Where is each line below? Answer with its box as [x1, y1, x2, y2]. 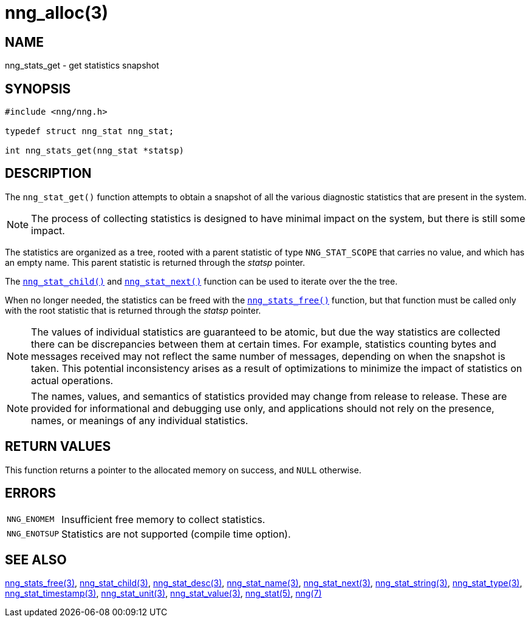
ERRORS [5, 485, 57, 501]
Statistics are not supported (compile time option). [61, 527, 291, 540]
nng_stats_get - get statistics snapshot [5, 60, 159, 71]
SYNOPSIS [5, 81, 71, 96]
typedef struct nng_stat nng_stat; [5, 126, 174, 137]
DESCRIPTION [5, 166, 92, 181]
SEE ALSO [5, 552, 67, 567]
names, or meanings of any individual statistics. [31, 414, 248, 427]
